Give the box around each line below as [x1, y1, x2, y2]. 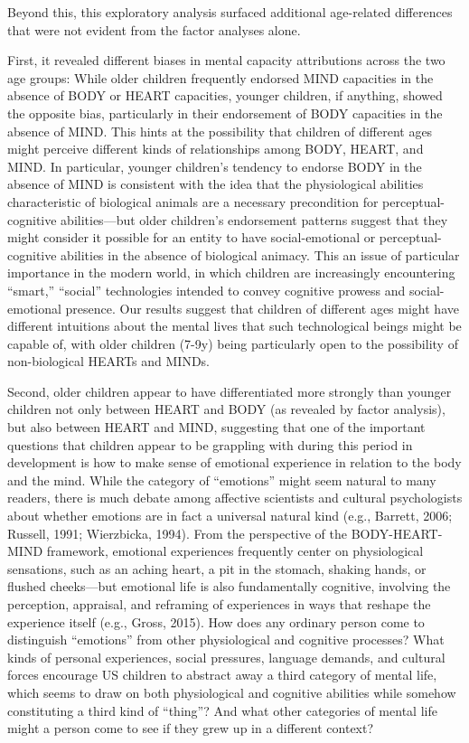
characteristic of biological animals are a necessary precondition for [7, 192, 379, 211]
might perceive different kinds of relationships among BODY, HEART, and [7, 139, 424, 158]
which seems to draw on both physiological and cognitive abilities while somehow [7, 682, 456, 701]
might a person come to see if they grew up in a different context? [7, 719, 374, 738]
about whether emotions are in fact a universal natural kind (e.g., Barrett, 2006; [7, 506, 453, 525]
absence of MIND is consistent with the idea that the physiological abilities [7, 174, 424, 193]
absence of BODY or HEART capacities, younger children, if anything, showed [7, 86, 443, 105]
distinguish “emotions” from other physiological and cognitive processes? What [7, 630, 445, 649]
